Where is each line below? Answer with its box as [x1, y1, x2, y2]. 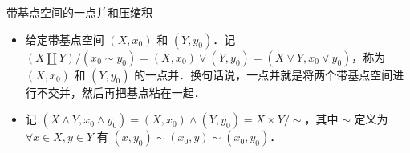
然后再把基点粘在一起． [81, 83, 205, 100]
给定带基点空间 [25, 30, 104, 47]
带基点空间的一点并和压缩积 [6, 4, 152, 20]
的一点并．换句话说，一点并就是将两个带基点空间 [134, 66, 393, 83]
